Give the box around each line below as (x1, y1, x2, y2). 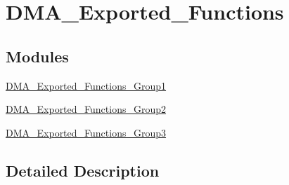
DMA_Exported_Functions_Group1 (6, 78, 167, 92)
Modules (6, 45, 69, 67)
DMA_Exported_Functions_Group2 (6, 102, 167, 116)
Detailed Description (6, 159, 160, 181)
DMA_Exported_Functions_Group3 (6, 125, 167, 139)
